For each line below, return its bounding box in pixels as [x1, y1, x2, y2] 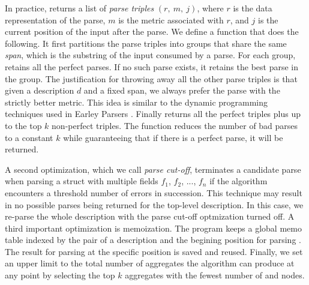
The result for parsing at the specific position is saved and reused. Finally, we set [5, 245, 303, 257]
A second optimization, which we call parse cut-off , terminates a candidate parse [5, 163, 301, 175]
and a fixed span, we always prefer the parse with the [83, 84, 280, 97]
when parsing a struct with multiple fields [5, 175, 158, 187]
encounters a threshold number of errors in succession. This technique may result [5, 186, 302, 199]
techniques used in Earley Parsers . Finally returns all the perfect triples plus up [5, 107, 301, 120]
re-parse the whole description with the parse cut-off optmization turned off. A [5, 210, 295, 223]
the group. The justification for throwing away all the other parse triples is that [5, 72, 298, 85]
